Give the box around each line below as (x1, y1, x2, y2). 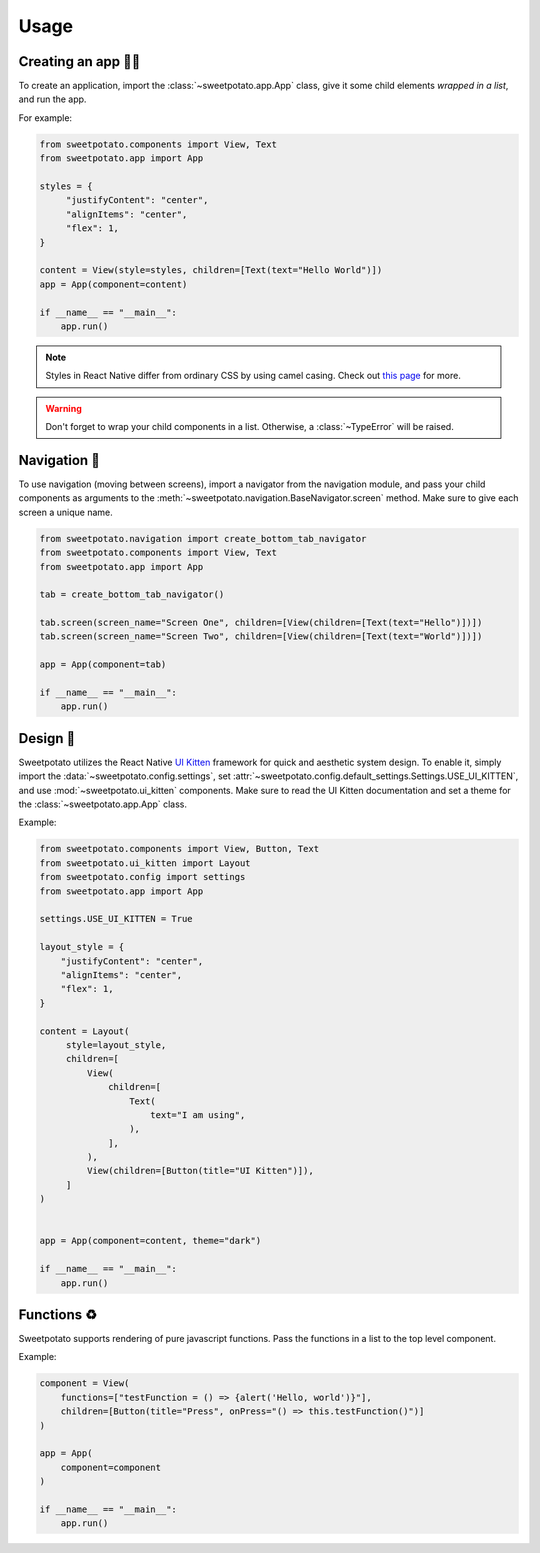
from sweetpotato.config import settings (39, 871, 246, 883)
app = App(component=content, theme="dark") (39, 1235, 262, 1247)
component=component (60, 1461, 162, 1473)
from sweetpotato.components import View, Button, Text (39, 843, 320, 855)
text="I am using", (150, 1109, 246, 1120)
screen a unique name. (18, 506, 114, 518)
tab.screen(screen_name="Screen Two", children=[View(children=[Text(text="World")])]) (39, 631, 483, 642)
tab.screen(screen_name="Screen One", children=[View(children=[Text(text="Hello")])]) (39, 617, 483, 629)
